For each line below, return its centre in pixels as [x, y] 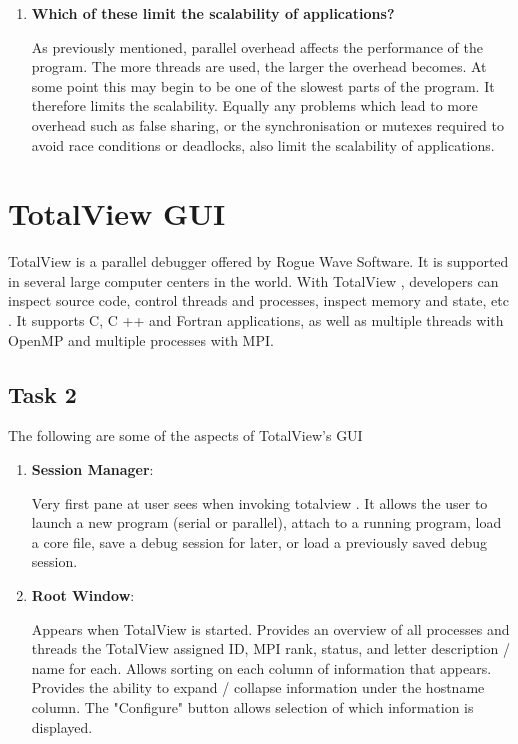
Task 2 [42, 393]
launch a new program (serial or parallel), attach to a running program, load [266, 522]
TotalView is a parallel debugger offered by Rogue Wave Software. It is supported [258, 261]
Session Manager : [92, 469]
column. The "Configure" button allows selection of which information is [252, 706]
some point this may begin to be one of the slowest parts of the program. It [263, 85]
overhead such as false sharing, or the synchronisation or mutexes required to [267, 124]
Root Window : [83, 595]
